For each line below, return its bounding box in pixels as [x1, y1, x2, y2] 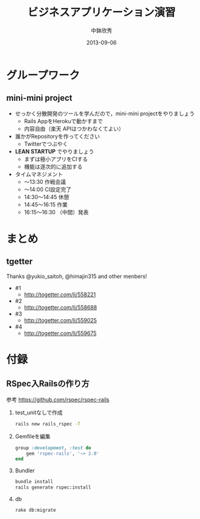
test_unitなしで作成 [15, 409, 63, 416]
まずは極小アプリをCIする [24, 155, 88, 163]
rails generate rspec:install [15, 484, 92, 490]
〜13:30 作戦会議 [24, 178, 66, 185]
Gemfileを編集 [15, 432, 51, 440]
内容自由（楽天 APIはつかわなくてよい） [24, 125, 124, 132]
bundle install [15, 479, 54, 485]
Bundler [15, 467, 35, 474]
